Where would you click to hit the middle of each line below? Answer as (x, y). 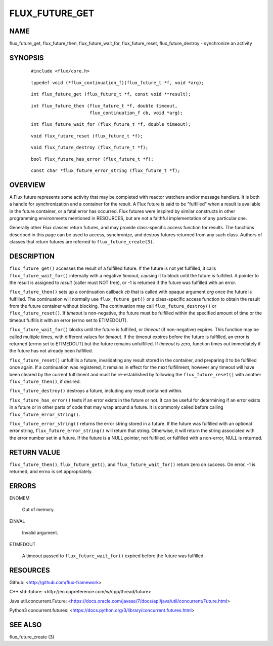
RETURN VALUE (35, 452)
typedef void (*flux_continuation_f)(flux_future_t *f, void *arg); (118, 83)
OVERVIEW (27, 185)
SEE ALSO (26, 624)
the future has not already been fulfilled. (51, 351)
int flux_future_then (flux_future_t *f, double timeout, (104, 106)
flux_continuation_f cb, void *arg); (136, 113)
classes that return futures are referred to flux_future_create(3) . (82, 242)
